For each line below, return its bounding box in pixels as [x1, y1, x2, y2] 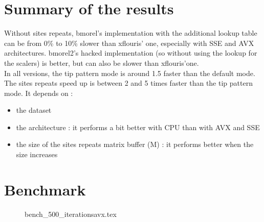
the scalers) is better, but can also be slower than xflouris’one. [4, 57, 199, 68]
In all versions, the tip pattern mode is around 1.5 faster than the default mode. [4, 67, 255, 78]
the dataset [16, 105, 52, 115]
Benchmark [4, 179, 86, 200]
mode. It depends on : [4, 87, 73, 98]
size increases [16, 149, 58, 160]
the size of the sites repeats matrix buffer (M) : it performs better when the [16, 139, 254, 150]
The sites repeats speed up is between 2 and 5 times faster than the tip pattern [4, 78, 253, 88]
